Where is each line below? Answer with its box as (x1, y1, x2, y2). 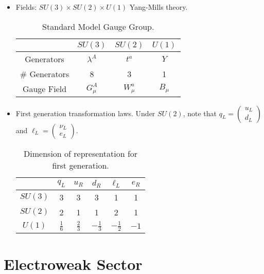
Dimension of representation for (24, 147, 138, 159)
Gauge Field (22, 82, 67, 95)
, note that (183, 107, 217, 118)
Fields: (15, 2, 37, 12)
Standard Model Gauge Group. (42, 20, 154, 32)
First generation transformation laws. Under (15, 107, 155, 118)
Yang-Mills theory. (129, 2, 188, 12)
